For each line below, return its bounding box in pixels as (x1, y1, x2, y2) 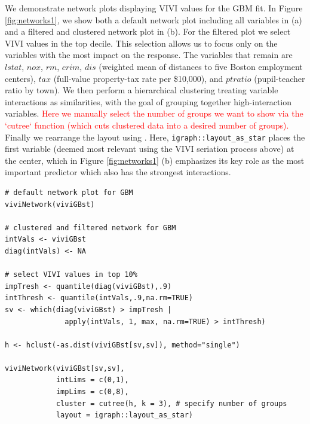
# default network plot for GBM (5, 188, 133, 197)
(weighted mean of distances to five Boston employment (99, 60, 303, 72)
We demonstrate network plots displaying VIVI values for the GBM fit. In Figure (5, 2, 303, 14)
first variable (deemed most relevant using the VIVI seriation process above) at (5, 142, 294, 155)
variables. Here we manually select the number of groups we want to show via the (5, 107, 303, 120)
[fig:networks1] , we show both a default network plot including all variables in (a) (5, 13, 302, 26)
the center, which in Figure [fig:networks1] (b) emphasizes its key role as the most (5, 154, 305, 166)
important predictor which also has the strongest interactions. (5, 166, 231, 178)
